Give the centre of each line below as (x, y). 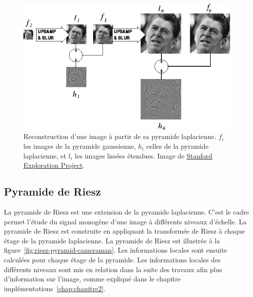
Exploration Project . (54, 165)
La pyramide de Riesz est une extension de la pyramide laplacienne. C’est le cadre (126, 212)
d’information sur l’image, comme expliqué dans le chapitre (92, 279)
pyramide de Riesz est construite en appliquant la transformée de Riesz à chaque (125, 231)
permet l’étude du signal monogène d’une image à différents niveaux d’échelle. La (125, 221)
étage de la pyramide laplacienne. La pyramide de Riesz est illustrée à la (112, 240)
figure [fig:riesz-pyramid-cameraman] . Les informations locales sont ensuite (116, 250)
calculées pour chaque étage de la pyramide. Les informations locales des (112, 259)
